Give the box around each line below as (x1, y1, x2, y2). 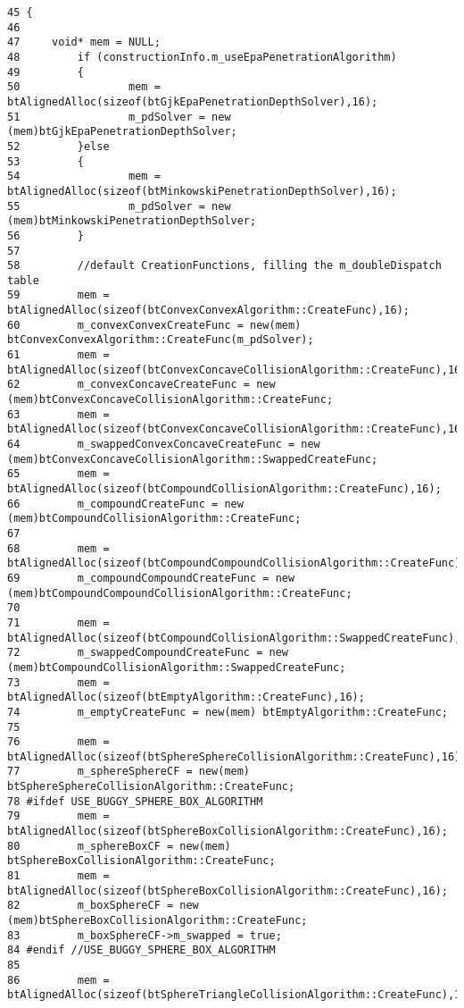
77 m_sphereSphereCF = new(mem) (7, 765, 251, 778)
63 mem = (7, 407, 110, 421)
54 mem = (7, 170, 161, 183)
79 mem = (7, 810, 110, 823)
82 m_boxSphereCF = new (7, 899, 199, 912)
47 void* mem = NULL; (7, 36, 161, 49)
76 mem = (7, 735, 110, 749)
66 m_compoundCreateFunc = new (7, 497, 244, 510)
